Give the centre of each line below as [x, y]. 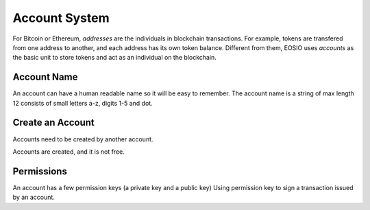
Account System [61, 18]
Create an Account [54, 122]
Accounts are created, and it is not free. [69, 152]
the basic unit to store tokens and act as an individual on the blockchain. [115, 58]
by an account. [34, 197]
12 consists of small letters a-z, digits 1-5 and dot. [83, 103]
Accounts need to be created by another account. [83, 139]
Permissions [40, 171]
